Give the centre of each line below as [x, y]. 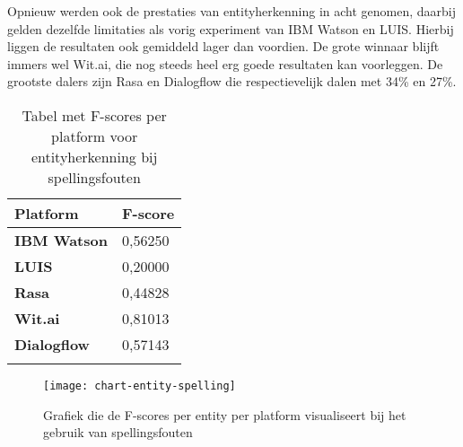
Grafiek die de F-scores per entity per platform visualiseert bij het [225, 414]
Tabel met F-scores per [94, 115]
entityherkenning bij [94, 156]
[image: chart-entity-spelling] [140, 386]
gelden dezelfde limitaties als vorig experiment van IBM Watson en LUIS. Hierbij [231, 28]
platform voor [95, 136]
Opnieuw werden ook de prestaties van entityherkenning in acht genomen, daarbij [232, 11]
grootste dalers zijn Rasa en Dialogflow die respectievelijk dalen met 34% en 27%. [232, 81]
